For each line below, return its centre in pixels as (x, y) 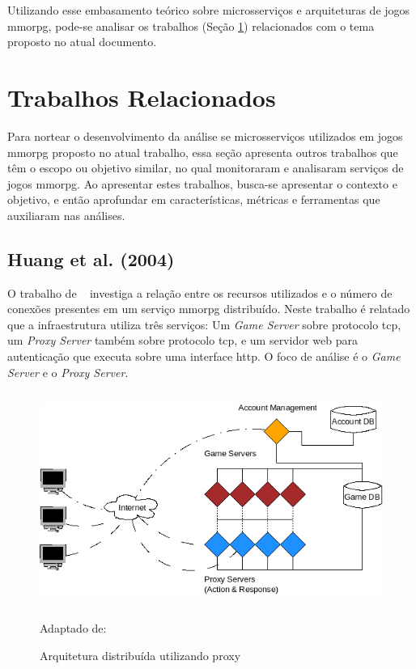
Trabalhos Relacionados (142, 97)
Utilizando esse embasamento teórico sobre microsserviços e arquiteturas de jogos (209, 10)
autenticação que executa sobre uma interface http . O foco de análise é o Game (204, 356)
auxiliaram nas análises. (66, 215)
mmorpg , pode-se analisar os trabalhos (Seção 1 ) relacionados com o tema (191, 25)
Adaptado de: (73, 628)
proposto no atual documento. (82, 42)
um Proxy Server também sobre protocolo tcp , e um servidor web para (183, 340)
